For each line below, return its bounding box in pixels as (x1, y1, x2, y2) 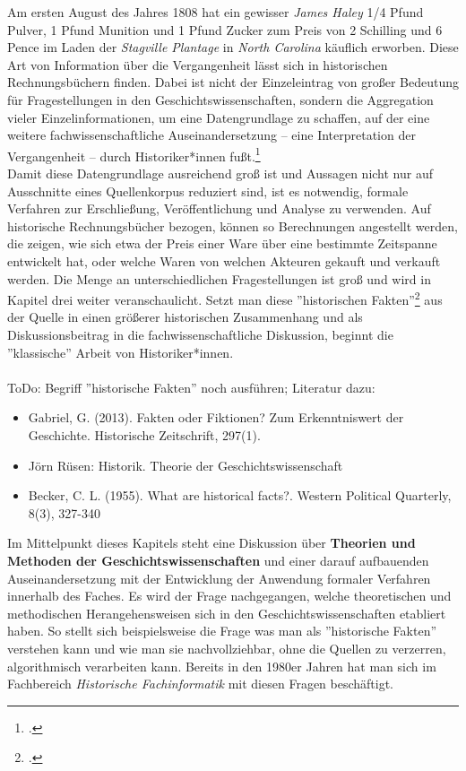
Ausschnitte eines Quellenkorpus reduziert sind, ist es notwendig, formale (7, 181, 409, 200)
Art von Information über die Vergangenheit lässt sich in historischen (7, 55, 388, 74)
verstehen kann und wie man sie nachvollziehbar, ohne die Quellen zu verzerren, (7, 638, 446, 657)
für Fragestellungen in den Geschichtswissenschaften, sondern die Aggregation (7, 90, 434, 108)
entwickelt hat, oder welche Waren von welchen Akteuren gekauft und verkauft (7, 251, 441, 270)
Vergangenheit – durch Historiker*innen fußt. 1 (7, 143, 261, 165)
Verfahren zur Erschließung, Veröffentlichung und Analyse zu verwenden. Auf (7, 199, 431, 218)
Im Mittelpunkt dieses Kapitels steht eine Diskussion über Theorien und (7, 533, 416, 552)
